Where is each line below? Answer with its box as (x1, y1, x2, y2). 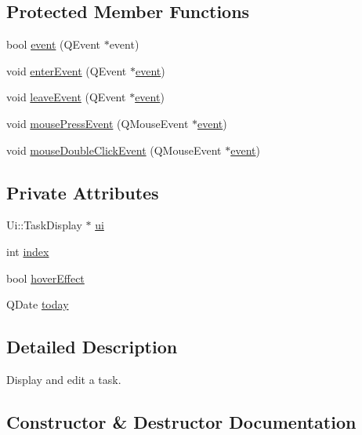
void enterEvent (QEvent (6, 62, 127, 79)
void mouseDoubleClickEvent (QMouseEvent (6, 141, 222, 158)
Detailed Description (6, 334, 178, 359)
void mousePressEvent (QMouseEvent (6, 115, 189, 131)
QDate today (6, 296, 69, 313)
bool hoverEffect (6, 269, 85, 286)
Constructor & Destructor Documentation (6, 409, 357, 433)
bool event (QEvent (6, 36, 100, 53)
